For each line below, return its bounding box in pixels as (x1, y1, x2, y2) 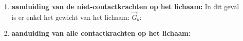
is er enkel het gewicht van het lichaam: (11, 12, 130, 22)
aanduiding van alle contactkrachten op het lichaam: (11, 28, 191, 38)
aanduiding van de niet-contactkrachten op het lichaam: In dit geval (11, 1, 239, 11)
